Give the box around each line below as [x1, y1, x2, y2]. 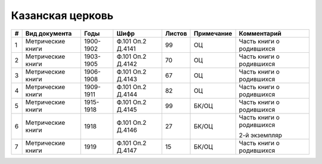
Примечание [194, 29, 233, 37]
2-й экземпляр [239, 131, 283, 139]
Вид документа [25, 29, 72, 37]
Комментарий [239, 29, 281, 37]
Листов [165, 29, 187, 37]
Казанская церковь [11, 9, 114, 22]
